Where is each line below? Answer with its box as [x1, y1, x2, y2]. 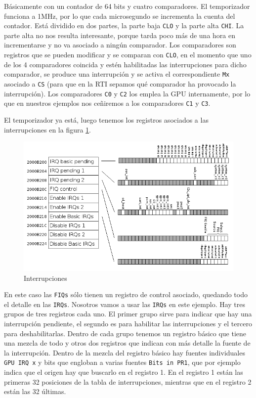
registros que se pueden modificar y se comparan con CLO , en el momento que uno [4, 49, 252, 60]
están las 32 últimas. [4, 386, 66, 397]
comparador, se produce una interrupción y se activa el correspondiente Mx [4, 69, 230, 79]
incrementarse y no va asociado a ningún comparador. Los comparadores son [4, 40, 236, 50]
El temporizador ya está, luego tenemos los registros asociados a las [4, 114, 209, 125]
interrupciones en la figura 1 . [4, 124, 91, 134]
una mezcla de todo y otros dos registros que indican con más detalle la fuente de [4, 338, 251, 348]
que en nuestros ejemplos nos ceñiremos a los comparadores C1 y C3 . [4, 98, 211, 108]
